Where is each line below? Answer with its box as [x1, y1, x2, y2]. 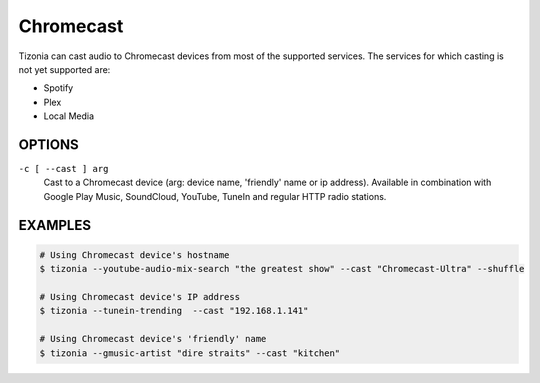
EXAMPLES [18, 216, 92, 234]
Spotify [43, 82, 74, 94]
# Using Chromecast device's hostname [39, 249, 230, 260]
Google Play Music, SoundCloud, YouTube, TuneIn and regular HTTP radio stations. [43, 190, 387, 202]
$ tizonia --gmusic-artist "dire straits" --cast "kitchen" [39, 347, 341, 359]
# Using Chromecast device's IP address [39, 291, 240, 302]
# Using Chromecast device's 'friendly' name [39, 333, 267, 345]
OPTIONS [18, 136, 79, 153]
